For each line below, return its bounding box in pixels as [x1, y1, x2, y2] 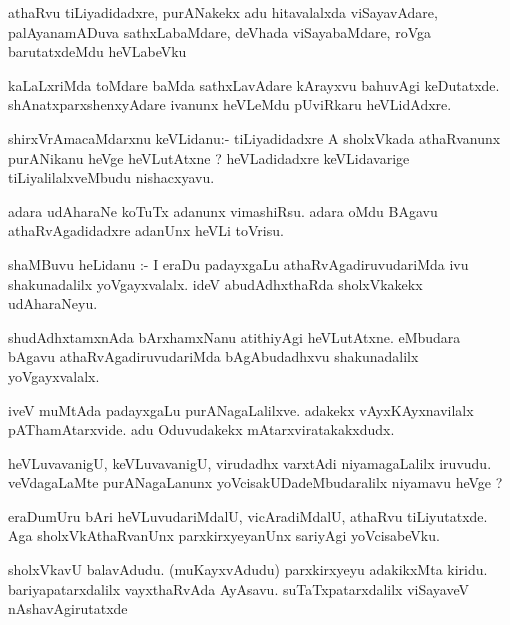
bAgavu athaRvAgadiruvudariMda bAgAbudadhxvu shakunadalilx [8, 346, 419, 367]
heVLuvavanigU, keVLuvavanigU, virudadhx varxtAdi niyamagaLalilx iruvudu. [8, 452, 492, 473]
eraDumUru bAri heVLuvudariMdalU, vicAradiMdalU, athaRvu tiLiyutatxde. [8, 505, 488, 526]
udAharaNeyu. [8, 293, 98, 314]
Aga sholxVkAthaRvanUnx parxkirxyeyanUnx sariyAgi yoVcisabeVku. [8, 525, 440, 546]
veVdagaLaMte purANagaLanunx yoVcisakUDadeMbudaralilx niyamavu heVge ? [8, 472, 503, 493]
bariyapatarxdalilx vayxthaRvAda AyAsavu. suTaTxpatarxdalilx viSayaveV [8, 578, 470, 599]
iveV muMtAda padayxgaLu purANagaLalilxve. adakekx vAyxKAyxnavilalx [8, 399, 474, 420]
